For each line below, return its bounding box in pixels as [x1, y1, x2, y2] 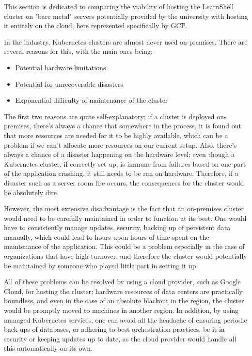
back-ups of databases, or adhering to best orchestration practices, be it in [4, 324, 225, 334]
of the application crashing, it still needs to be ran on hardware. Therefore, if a [4, 168, 238, 178]
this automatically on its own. [4, 343, 93, 353]
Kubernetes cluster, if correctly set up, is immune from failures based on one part [4, 158, 246, 169]
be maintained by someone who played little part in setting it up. [4, 260, 198, 270]
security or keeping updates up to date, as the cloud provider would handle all [4, 333, 236, 343]
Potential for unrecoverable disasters [15, 78, 124, 89]
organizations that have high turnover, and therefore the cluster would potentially [4, 251, 247, 261]
